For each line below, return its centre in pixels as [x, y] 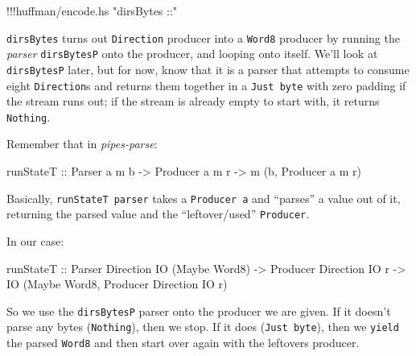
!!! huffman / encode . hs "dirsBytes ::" [92, 10]
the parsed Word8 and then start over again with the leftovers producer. [183, 343]
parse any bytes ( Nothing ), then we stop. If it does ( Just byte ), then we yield [203, 327]
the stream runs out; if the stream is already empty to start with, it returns [193, 101]
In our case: [35, 240]
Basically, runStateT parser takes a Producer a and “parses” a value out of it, [204, 198]
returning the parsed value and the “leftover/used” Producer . [158, 214]
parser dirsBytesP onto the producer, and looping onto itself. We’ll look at [192, 54]
